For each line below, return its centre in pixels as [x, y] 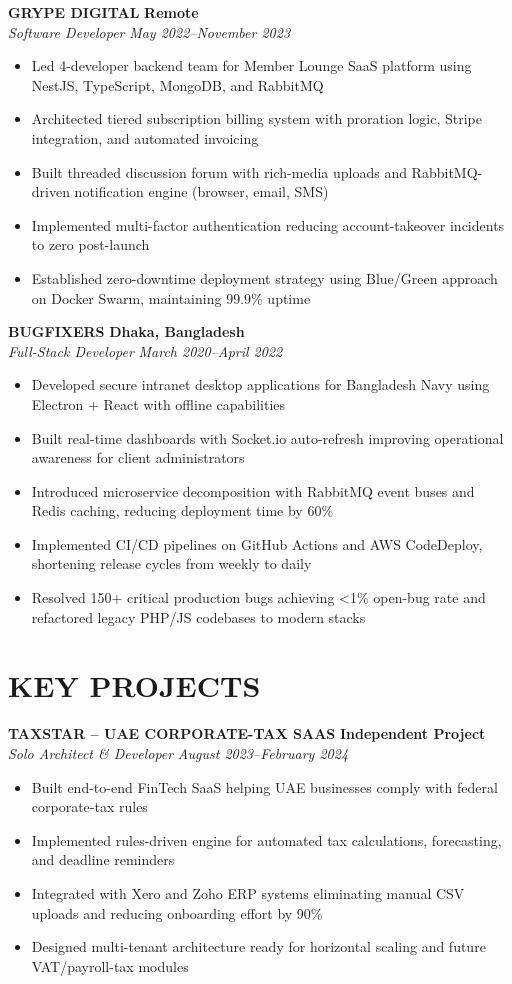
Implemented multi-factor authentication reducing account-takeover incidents [268, 224]
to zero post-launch [90, 244]
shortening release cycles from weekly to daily [171, 563]
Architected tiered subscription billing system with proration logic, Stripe [256, 118]
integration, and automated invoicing [145, 137]
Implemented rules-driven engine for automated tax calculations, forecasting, [266, 839]
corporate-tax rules [89, 806]
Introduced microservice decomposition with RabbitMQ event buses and [253, 490]
